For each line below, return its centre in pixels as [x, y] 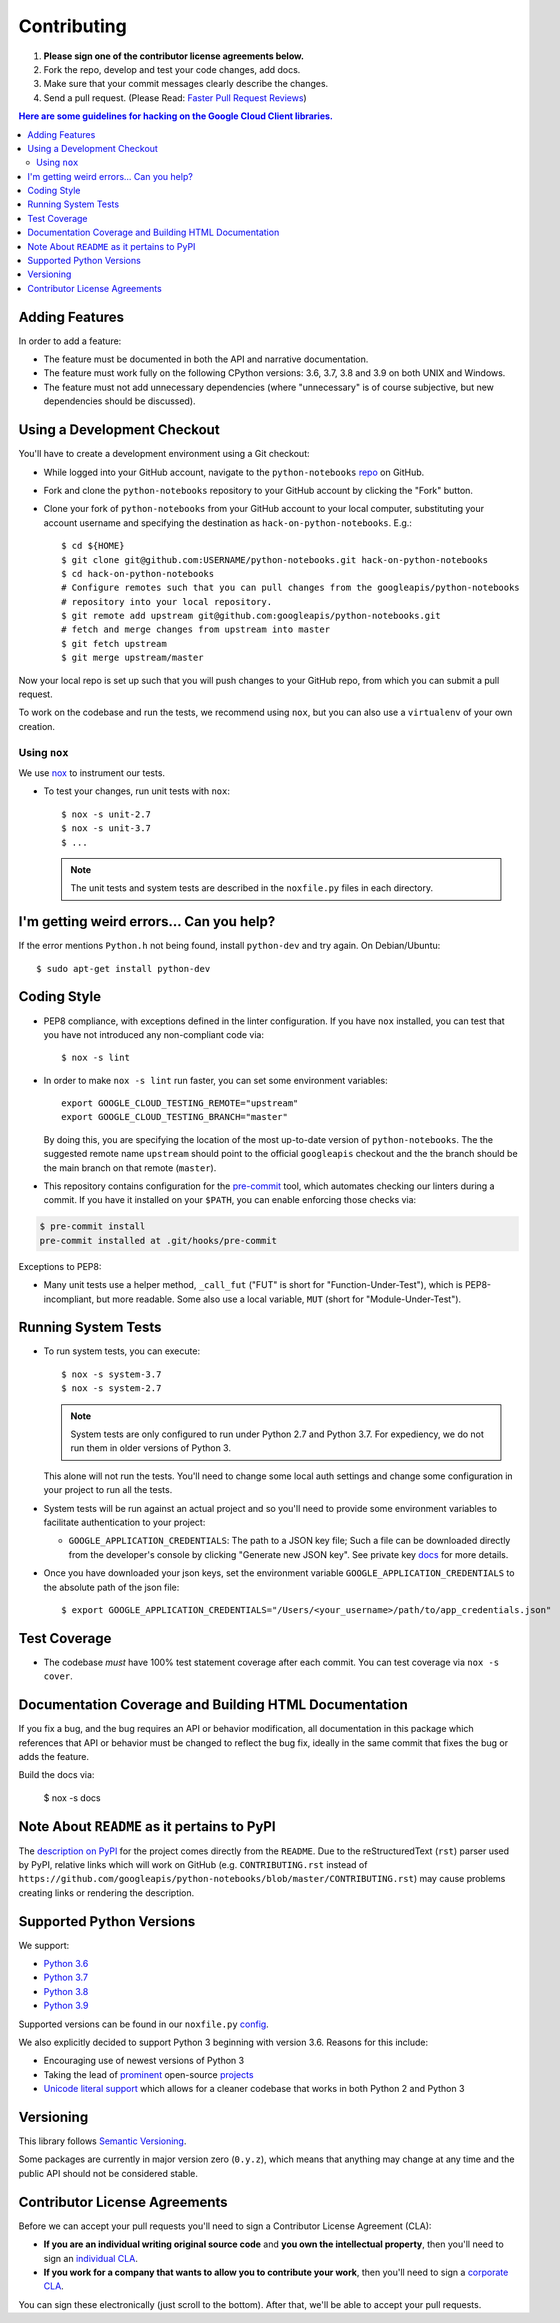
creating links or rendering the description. [106, 1892]
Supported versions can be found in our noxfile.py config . [143, 2024]
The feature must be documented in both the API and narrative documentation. [206, 359]
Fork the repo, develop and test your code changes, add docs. [172, 69]
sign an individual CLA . [91, 2258]
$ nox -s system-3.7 [111, 1374]
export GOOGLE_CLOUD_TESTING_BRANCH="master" [175, 1117]
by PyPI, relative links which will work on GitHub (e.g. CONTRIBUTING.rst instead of [193, 1864]
